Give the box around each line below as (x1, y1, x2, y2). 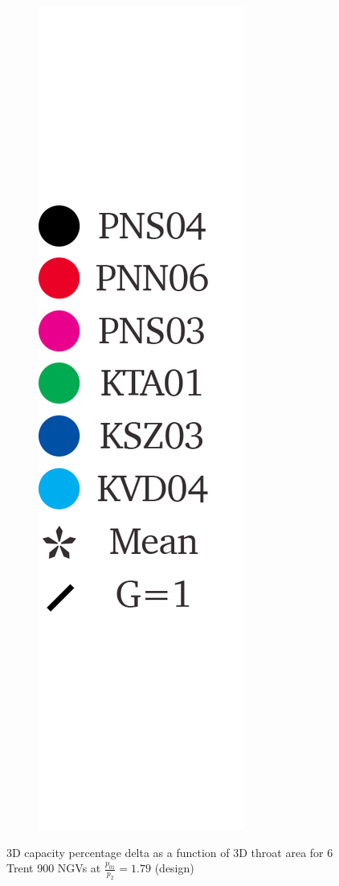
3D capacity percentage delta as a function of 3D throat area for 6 (6, 843, 333, 860)
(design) (154, 859, 194, 876)
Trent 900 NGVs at (6, 859, 101, 876)
